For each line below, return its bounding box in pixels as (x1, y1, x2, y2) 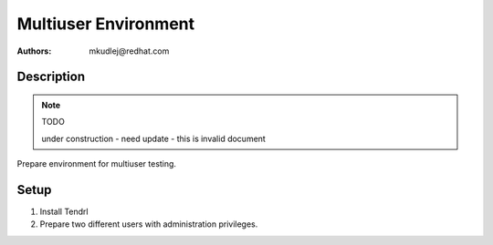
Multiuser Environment (16, 14, 195, 34)
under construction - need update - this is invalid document (41, 133, 267, 144)
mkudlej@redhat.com (89, 46, 170, 56)
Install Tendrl (39, 206, 89, 218)
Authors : (16, 46, 52, 56)
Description (16, 69, 86, 85)
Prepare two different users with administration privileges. (39, 219, 258, 230)
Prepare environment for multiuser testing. (16, 158, 177, 169)
